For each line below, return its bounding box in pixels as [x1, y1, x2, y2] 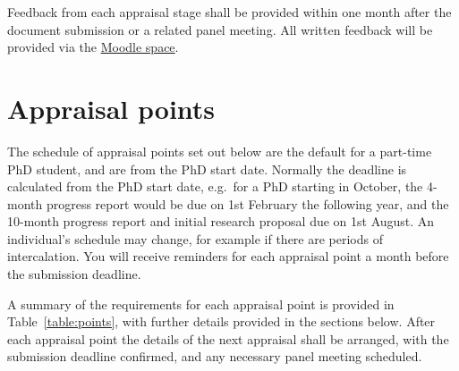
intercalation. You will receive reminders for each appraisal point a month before [7, 247, 449, 266]
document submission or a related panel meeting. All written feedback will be [7, 20, 433, 38]
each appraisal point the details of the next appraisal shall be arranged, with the [7, 329, 449, 348]
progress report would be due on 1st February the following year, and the [46, 194, 449, 213]
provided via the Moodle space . [7, 38, 179, 56]
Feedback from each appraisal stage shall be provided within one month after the [7, 3, 452, 21]
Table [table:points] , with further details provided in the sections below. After [7, 312, 436, 331]
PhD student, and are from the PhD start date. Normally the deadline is [7, 159, 407, 178]
